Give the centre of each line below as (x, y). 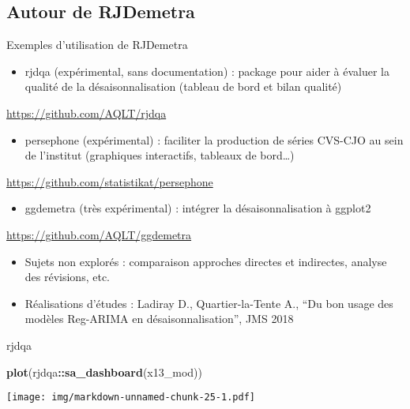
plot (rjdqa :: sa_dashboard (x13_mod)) (104, 371)
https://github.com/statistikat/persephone (110, 181)
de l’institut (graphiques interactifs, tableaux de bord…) (160, 155)
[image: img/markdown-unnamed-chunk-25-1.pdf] (131, 398)
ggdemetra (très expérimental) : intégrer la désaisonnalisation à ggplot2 (198, 208)
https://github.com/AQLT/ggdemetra (99, 234)
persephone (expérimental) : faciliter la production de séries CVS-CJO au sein (214, 139)
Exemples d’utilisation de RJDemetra (97, 45)
